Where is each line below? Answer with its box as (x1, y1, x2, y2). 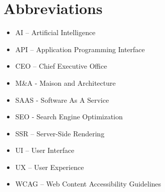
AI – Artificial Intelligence (15, 27, 95, 38)
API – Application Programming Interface (15, 44, 145, 54)
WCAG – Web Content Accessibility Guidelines (15, 178, 161, 189)
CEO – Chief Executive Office (15, 61, 107, 71)
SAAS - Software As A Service (15, 94, 109, 105)
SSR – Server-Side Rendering (15, 128, 104, 138)
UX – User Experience (15, 161, 84, 172)
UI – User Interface (15, 145, 74, 155)
